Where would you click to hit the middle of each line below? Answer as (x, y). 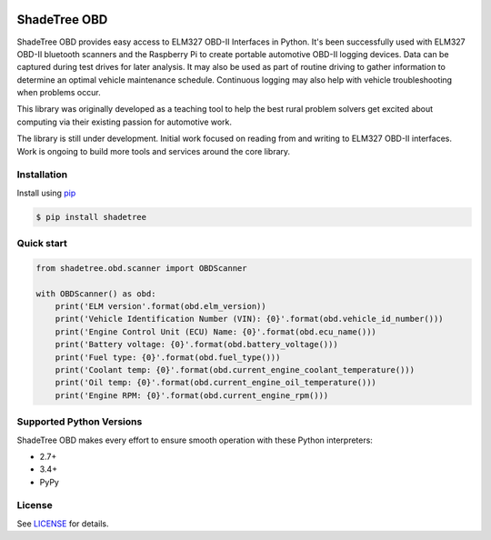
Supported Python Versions (80, 422)
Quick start (42, 244)
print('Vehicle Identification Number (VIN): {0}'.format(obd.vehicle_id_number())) (250, 319)
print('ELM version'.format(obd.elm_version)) (161, 306)
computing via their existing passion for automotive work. (124, 122)
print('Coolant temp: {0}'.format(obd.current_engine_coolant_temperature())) (235, 370)
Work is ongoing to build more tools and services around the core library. (154, 151)
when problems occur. (59, 93)
